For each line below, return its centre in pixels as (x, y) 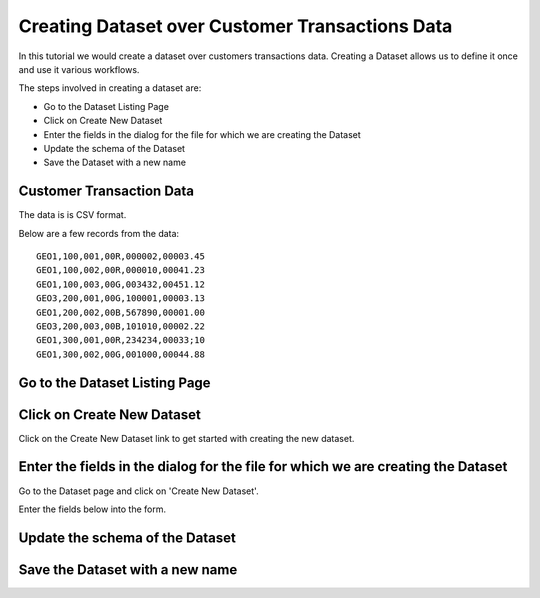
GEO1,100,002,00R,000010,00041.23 (120, 270)
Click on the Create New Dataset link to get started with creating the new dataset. (186, 438)
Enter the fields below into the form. (92, 509)
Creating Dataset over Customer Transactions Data (235, 26)
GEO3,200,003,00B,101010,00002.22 (120, 326)
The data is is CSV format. (72, 215)
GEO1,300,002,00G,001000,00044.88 (120, 354)
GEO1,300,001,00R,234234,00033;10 (120, 340)
